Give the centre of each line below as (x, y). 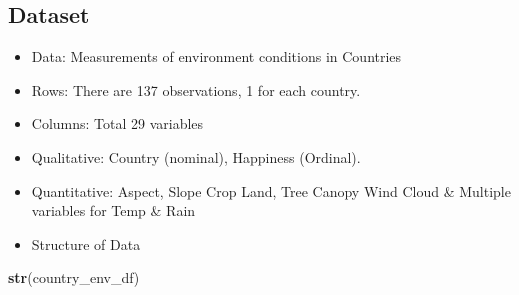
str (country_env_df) (74, 277)
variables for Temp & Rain (113, 210)
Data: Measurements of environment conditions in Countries (216, 56)
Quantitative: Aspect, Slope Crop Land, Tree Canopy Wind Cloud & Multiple (271, 190)
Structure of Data (86, 243)
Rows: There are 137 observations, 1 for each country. (196, 89)
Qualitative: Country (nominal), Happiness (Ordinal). (196, 156)
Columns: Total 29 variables (117, 123)
